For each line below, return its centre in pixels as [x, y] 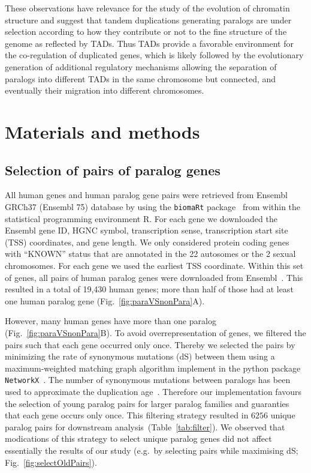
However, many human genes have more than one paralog [111, 321]
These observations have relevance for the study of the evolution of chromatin [147, 8]
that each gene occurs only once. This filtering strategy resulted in [127, 415]
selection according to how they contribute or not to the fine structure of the [146, 32]
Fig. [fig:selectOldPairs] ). [51, 462]
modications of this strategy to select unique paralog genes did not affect [138, 438]
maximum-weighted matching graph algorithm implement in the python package [153, 368]
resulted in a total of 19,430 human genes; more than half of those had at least [149, 289]
